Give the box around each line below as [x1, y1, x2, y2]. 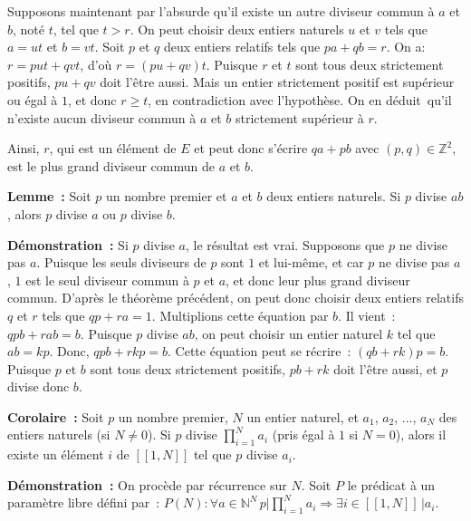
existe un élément [7, 445, 104, 464]
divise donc [7, 377, 70, 396]
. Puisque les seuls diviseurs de [36, 253, 207, 272]
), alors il [395, 425, 447, 444]
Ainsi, [7, 139, 40, 158]
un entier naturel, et [246, 407, 359, 426]
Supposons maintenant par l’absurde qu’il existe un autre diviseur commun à [7, 2, 435, 20]
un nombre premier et [105, 187, 227, 206]
